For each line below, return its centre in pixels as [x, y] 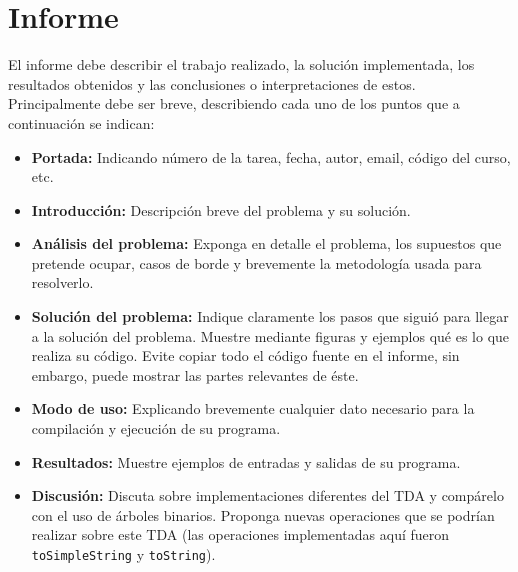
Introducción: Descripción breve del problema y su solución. [221, 209]
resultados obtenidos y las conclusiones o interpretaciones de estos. [212, 83]
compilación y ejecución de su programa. [156, 428]
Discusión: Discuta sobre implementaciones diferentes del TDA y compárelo [267, 495]
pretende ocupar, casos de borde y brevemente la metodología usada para [256, 262]
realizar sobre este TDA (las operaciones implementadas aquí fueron [240, 534]
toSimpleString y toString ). [123, 554]
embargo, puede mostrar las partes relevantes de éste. [195, 374]
